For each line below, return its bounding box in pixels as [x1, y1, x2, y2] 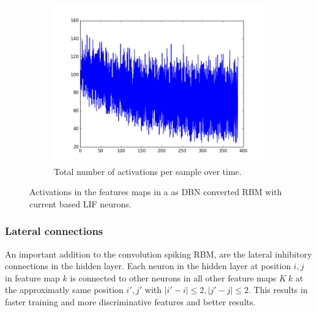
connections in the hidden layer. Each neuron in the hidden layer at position [5, 259, 291, 272]
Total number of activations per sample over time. [54, 165, 242, 177]
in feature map [5, 271, 60, 284]
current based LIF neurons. [29, 197, 132, 210]
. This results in [248, 283, 308, 296]
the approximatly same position [5, 283, 124, 296]
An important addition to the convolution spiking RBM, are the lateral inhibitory [5, 247, 312, 260]
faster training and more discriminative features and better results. [5, 295, 256, 308]
